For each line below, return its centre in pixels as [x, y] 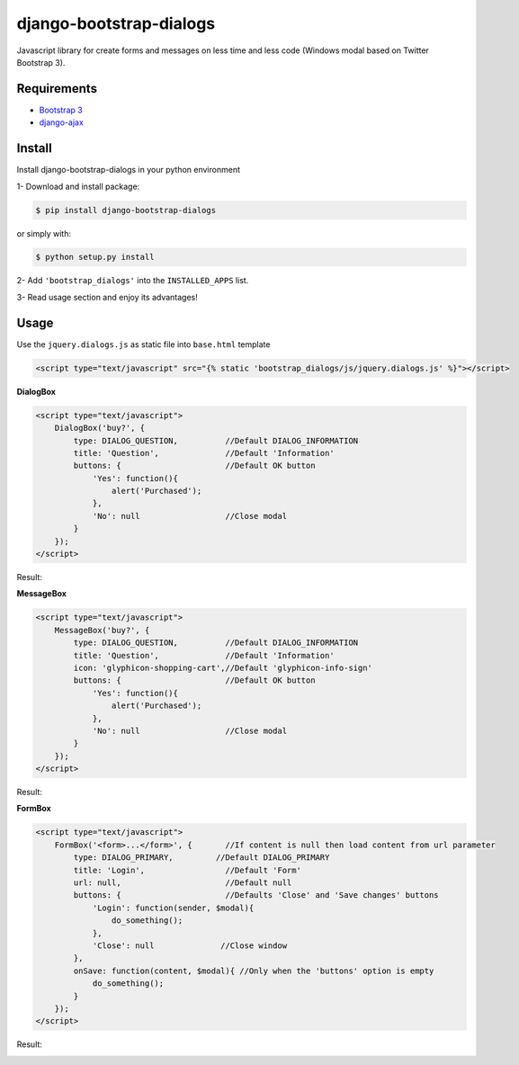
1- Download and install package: [78, 186]
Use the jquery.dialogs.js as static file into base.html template [143, 344]
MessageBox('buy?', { [102, 630]
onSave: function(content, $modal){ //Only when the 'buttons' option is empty [254, 971]
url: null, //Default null [183, 882]
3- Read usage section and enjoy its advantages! [107, 297]
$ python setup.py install [95, 257]
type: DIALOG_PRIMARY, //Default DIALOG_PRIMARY [201, 858]
